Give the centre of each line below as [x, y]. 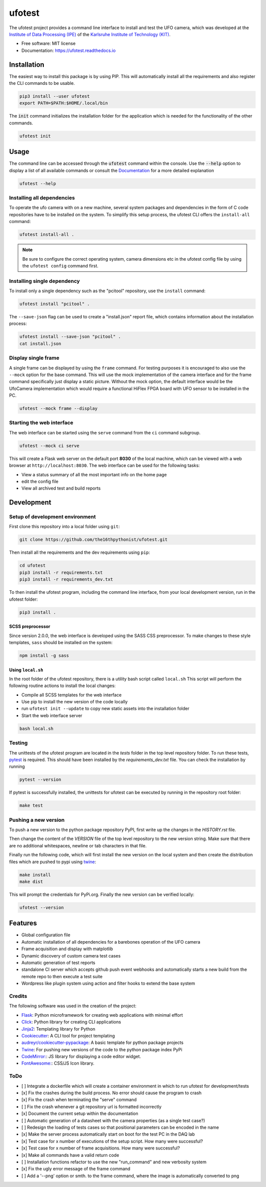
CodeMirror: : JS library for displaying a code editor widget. [81, 1057]
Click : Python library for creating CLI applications [71, 1022]
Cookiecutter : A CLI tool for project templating [68, 1035]
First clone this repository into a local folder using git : [65, 527]
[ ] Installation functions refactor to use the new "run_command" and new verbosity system [114, 1162]
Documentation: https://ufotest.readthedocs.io [68, 50]
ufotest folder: [23, 599]
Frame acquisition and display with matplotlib [67, 949]
